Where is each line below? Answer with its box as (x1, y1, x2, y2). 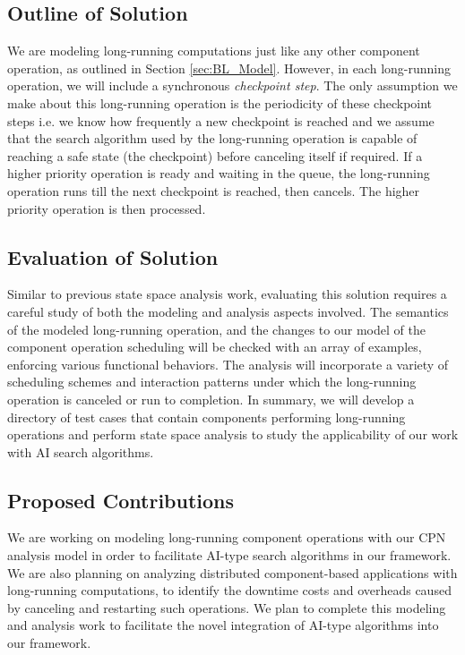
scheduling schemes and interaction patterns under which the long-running (7, 372, 417, 391)
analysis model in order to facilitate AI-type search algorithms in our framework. (7, 546, 452, 565)
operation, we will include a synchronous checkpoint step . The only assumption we (7, 76, 458, 95)
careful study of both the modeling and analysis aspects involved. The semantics (7, 302, 449, 320)
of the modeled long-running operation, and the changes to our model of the (7, 319, 426, 338)
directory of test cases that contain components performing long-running (7, 407, 406, 426)
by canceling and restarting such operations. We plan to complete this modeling (7, 598, 446, 617)
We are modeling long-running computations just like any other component (7, 41, 420, 60)
